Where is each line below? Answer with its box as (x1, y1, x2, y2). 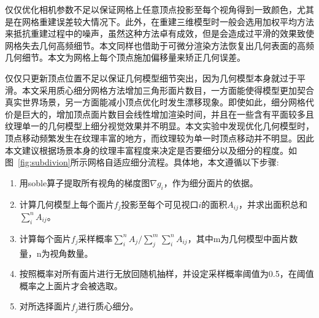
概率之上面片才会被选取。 (19, 279, 123, 292)
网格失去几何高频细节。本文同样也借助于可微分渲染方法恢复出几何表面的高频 (5, 39, 314, 51)
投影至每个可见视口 (121, 197, 199, 210)
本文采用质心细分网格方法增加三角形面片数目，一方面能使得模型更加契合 (21, 83, 314, 96)
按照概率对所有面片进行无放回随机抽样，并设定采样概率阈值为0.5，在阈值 (19, 267, 314, 280)
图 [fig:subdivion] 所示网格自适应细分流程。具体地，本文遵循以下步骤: (5, 156, 279, 168)
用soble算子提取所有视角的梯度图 (19, 176, 150, 189)
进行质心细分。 (78, 300, 139, 312)
